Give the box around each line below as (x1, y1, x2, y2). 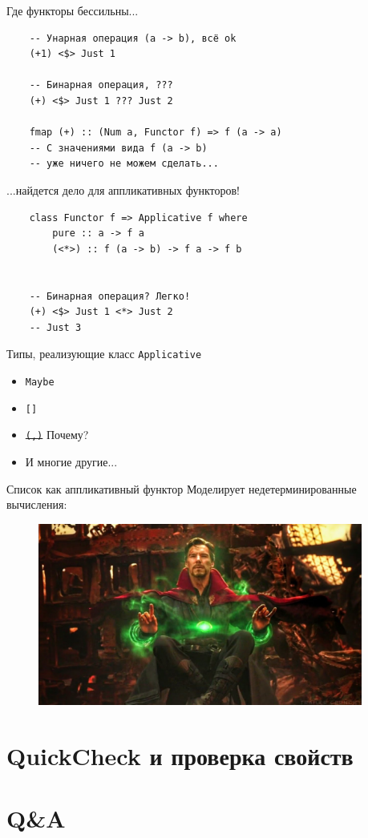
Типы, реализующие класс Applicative (6, 345, 202, 362)
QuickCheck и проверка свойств (6, 739, 354, 772)
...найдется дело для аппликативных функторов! (6, 181, 240, 198)
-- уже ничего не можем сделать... (29, 158, 219, 170)
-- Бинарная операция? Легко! (29, 290, 191, 302)
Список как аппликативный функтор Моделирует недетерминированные (6, 480, 357, 497)
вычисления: (6, 496, 67, 513)
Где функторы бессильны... (6, 2, 139, 18)
